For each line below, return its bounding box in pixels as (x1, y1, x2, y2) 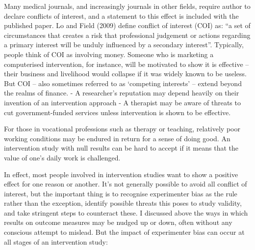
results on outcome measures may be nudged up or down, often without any (4, 217, 232, 227)
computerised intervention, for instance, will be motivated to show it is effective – (4, 59, 249, 69)
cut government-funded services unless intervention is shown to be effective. (4, 107, 231, 117)
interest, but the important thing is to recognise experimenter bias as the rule (4, 188, 237, 198)
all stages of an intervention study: (4, 236, 108, 247)
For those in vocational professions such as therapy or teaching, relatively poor (4, 124, 240, 134)
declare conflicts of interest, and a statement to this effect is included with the (4, 10, 239, 21)
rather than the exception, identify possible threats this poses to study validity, (4, 198, 242, 208)
